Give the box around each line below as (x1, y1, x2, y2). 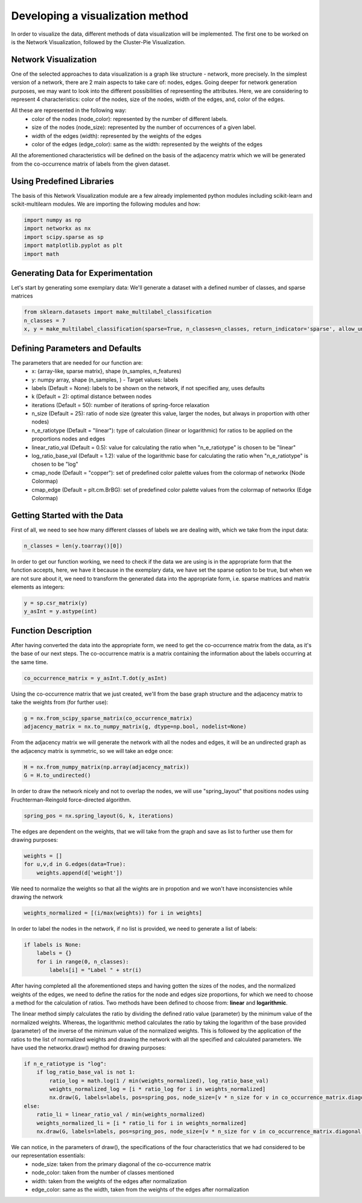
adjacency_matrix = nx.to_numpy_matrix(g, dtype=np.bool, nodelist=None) (24, 723, 247, 730)
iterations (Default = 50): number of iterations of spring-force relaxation (31, 401, 209, 408)
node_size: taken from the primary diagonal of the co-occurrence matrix (31, 1160, 211, 1167)
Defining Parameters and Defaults (11, 343, 142, 353)
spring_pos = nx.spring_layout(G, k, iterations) (24, 812, 174, 819)
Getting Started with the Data (11, 510, 124, 520)
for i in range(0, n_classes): (36, 958, 129, 965)
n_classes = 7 (24, 317, 66, 324)
